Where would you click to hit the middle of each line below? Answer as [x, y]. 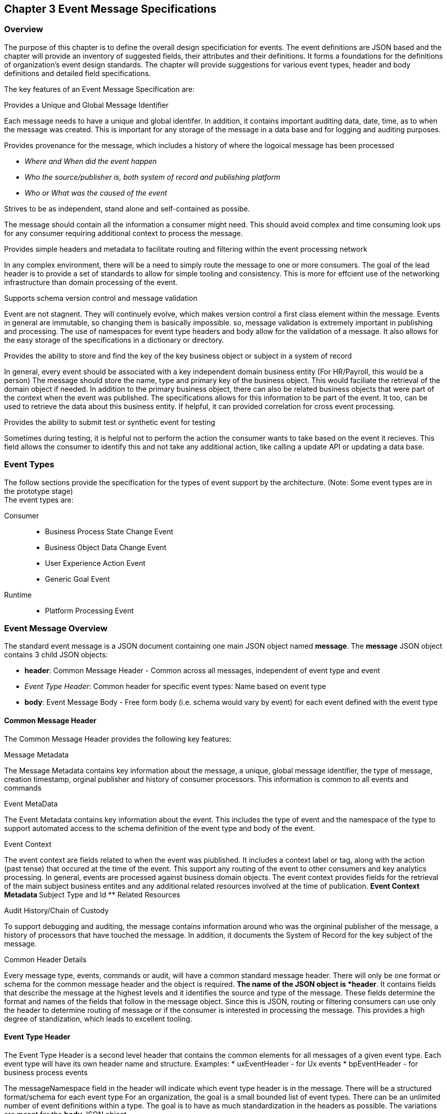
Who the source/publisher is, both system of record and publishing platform [152, 177]
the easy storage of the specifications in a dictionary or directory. [114, 340]
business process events [46, 1072]
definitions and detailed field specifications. [78, 73]
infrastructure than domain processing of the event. [91, 282]
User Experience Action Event [95, 563]
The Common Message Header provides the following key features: [118, 739]
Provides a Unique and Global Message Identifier [86, 105]
